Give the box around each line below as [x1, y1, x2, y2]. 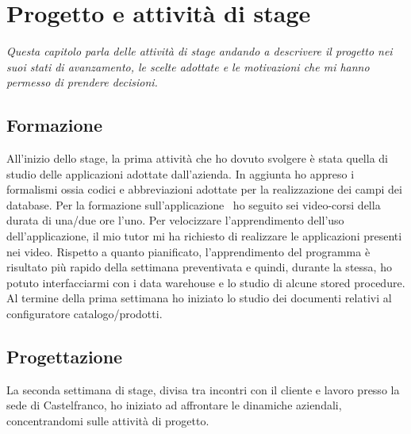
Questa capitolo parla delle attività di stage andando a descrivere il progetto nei [6, 43, 393, 60]
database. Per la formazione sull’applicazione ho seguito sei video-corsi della [6, 196, 381, 213]
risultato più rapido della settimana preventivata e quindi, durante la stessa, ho [6, 259, 392, 275]
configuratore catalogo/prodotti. [6, 305, 163, 322]
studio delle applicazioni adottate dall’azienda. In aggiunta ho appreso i [6, 165, 355, 182]
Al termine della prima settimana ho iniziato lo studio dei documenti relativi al [6, 290, 392, 306]
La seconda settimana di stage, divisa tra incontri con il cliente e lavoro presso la [6, 381, 400, 398]
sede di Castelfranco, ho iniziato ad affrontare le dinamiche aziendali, [6, 397, 342, 413]
